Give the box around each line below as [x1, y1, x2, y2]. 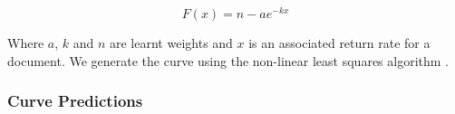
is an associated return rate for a [248, 33, 431, 52]
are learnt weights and [110, 33, 233, 52]
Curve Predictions [7, 90, 143, 112]
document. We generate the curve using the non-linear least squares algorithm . [7, 51, 450, 70]
